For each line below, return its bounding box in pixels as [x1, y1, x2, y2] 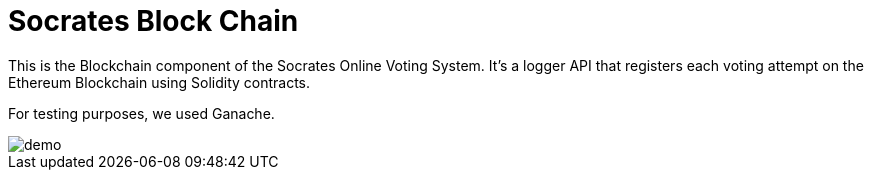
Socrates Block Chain [8, 4, 299, 38]
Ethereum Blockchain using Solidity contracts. [8, 73, 311, 91]
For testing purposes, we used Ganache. [8, 104, 275, 122]
